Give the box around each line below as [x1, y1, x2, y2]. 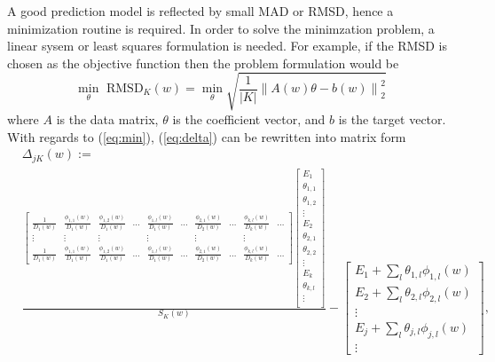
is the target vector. [338, 109, 446, 128]
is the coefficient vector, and [172, 109, 326, 128]
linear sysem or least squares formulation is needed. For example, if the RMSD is [7, 36, 447, 55]
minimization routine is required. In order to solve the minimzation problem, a [7, 19, 435, 37]
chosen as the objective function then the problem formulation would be [7, 53, 399, 72]
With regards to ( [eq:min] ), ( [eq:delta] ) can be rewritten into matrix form [7, 127, 406, 146]
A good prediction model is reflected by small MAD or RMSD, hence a [7, 2, 394, 20]
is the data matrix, [56, 109, 159, 128]
